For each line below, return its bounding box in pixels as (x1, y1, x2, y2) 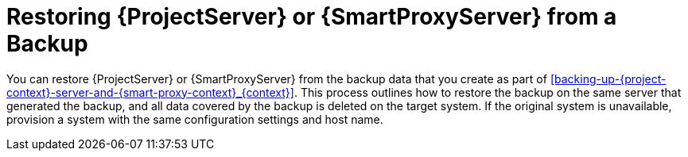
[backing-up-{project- (550, 71, 667, 86)
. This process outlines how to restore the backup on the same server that (293, 85, 682, 99)
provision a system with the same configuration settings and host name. (6, 112, 383, 126)
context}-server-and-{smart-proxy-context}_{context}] (6, 85, 294, 99)
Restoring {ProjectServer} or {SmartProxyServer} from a (6, 3, 617, 30)
